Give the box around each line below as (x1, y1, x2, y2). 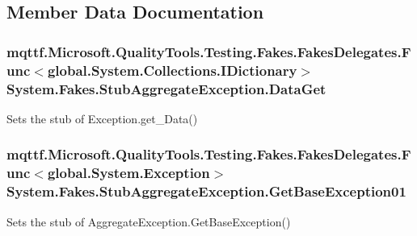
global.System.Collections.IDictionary (47, 60, 297, 80)
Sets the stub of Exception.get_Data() (6, 110, 198, 126)
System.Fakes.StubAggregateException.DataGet (6, 78, 326, 98)
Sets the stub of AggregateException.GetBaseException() (6, 213, 291, 230)
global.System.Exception (47, 163, 210, 183)
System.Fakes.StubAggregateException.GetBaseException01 (6, 181, 406, 201)
